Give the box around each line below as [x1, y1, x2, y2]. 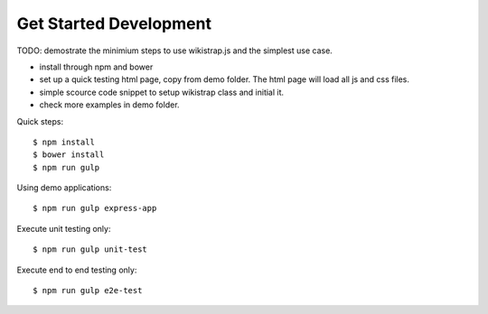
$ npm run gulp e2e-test [33, 285, 143, 296]
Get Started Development [16, 14, 212, 33]
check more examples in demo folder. [39, 99, 180, 110]
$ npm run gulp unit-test [33, 245, 148, 254]
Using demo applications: [16, 182, 112, 193]
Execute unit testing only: [16, 223, 111, 234]
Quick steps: [16, 115, 63, 126]
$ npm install [33, 136, 95, 147]
